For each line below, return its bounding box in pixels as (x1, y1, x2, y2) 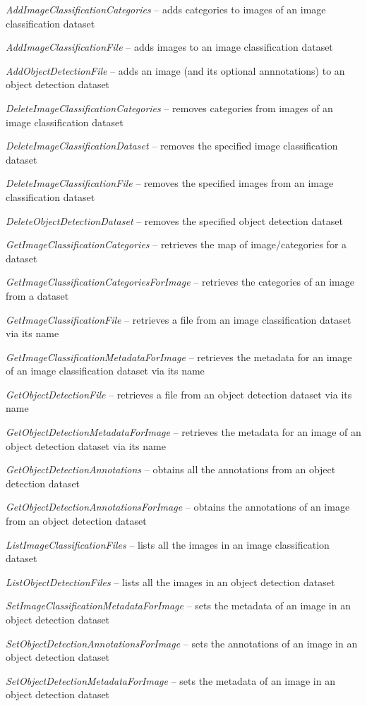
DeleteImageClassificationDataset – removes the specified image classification (6, 138, 338, 153)
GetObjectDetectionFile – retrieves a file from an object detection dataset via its (6, 387, 352, 401)
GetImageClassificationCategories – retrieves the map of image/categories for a (6, 237, 347, 252)
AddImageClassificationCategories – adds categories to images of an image (6, 2, 326, 16)
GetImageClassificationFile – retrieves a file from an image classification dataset (6, 312, 351, 327)
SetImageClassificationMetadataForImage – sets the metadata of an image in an (6, 598, 351, 613)
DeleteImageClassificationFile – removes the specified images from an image (6, 176, 334, 190)
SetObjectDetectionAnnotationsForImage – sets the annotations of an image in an (6, 635, 358, 650)
